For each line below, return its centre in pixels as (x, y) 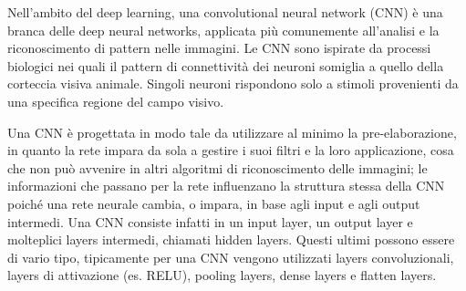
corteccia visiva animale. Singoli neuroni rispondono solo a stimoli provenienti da (233, 83)
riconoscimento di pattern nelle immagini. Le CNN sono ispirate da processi (219, 48)
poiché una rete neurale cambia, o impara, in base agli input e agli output (214, 203)
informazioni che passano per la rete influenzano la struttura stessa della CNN (226, 186)
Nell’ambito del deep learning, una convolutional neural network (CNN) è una (225, 12)
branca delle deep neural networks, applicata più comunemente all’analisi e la (223, 30)
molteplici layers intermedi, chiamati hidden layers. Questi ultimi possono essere (231, 239)
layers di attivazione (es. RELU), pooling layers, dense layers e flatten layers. (222, 275)
